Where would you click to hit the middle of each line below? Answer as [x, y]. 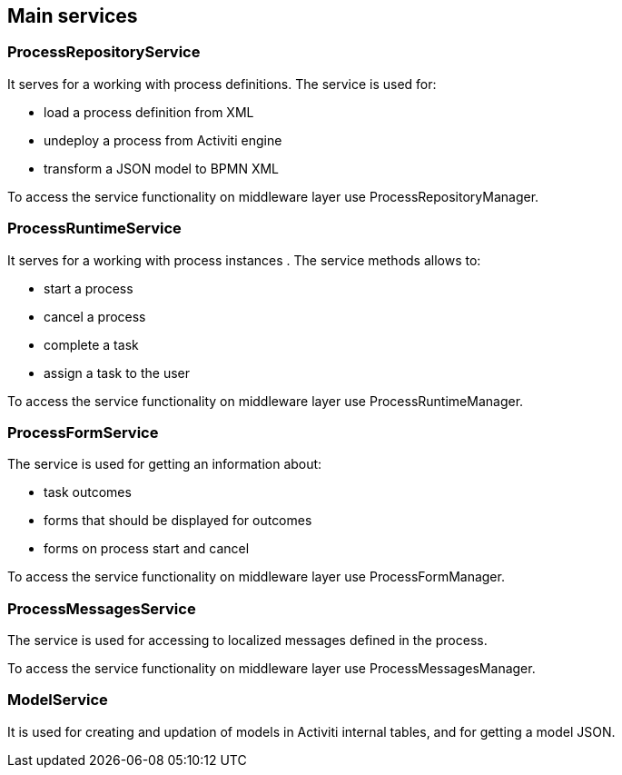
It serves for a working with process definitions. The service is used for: [222, 84]
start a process [89, 288]
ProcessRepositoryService [104, 52]
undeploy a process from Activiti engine [163, 140]
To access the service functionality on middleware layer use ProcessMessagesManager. [272, 669]
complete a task [91, 344]
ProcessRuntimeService [94, 229]
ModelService [58, 700]
